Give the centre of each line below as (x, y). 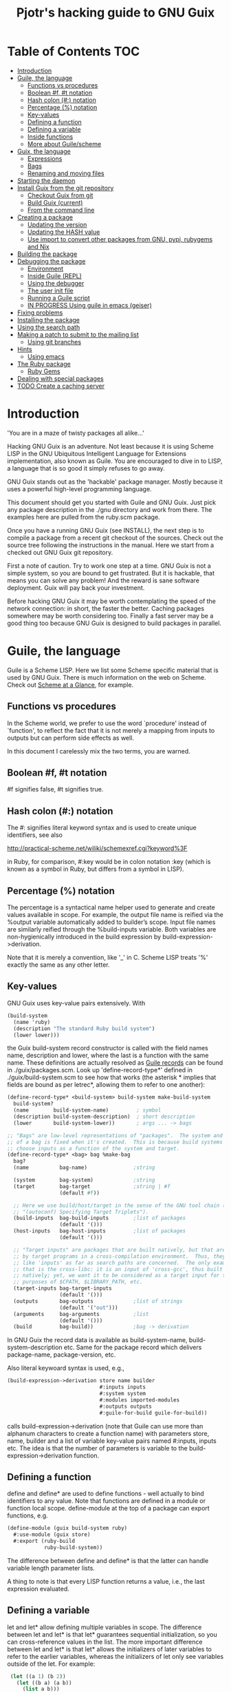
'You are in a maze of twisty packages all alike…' (76, 433)
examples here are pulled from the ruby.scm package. (84, 517)
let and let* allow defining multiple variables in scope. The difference (104, 1627)
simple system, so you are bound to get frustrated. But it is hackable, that (111, 573)
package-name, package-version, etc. (62, 1355)
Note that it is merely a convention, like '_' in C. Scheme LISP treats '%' (108, 958)
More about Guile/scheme (64, 144)
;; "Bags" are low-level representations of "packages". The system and (115, 1135)
